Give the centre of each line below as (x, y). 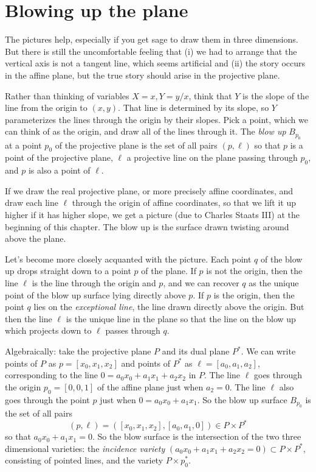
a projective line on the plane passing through (212, 157)
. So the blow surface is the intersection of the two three (197, 436)
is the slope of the (276, 95)
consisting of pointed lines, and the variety (84, 460)
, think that (210, 95)
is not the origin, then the (254, 271)
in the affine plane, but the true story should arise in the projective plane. (143, 75)
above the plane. (36, 238)
